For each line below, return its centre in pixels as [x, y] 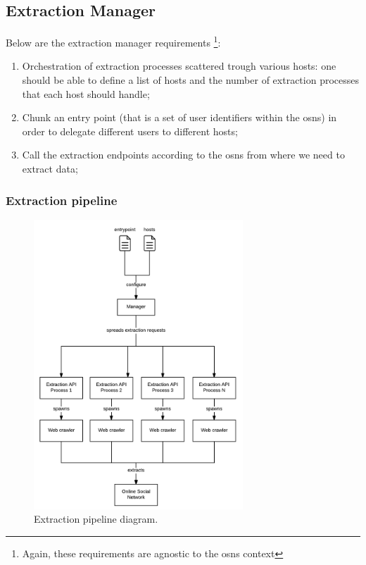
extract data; [50, 169]
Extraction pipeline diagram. [96, 519]
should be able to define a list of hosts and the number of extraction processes [190, 80]
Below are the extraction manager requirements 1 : [113, 41]
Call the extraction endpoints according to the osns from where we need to [183, 155]
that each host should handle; [86, 93]
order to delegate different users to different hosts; [130, 131]
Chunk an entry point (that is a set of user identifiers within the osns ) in [179, 117]
